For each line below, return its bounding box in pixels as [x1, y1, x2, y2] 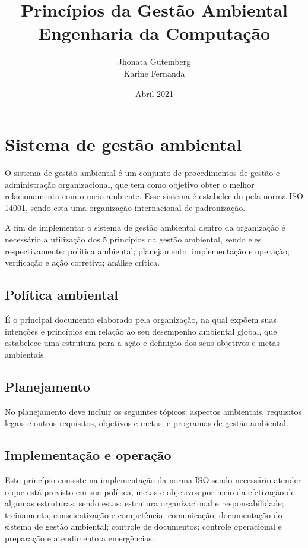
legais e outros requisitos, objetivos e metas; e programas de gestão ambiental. [5, 417, 288, 429]
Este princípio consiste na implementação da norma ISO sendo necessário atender [5, 473, 301, 486]
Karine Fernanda [123, 67, 185, 79]
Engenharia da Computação [38, 21, 271, 45]
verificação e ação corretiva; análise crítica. [5, 256, 160, 269]
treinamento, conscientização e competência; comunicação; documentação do [5, 508, 282, 521]
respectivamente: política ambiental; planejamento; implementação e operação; [5, 244, 290, 257]
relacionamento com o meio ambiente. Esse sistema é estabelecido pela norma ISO [5, 190, 304, 202]
